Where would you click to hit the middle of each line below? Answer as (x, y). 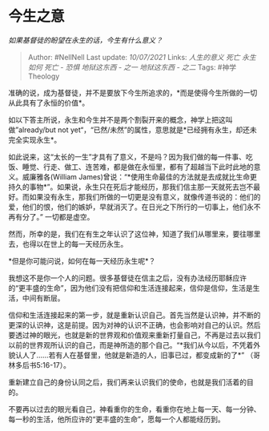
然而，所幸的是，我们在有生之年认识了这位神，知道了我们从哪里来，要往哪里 (134, 234)
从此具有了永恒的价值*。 (49, 103)
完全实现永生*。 (35, 139)
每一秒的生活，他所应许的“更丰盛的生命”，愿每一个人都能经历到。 (117, 419)
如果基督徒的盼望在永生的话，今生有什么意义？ (85, 40)
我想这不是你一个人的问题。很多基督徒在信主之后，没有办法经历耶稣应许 (127, 278)
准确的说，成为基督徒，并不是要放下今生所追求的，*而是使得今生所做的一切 (133, 92)
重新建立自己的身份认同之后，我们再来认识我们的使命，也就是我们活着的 (127, 382)
